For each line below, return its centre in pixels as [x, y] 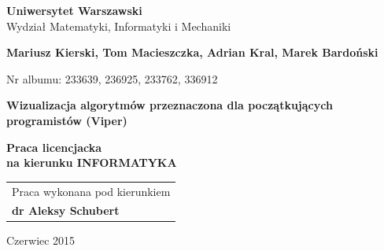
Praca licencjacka [54, 147]
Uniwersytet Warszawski [74, 10]
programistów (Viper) [67, 120]
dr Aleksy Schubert [66, 210]
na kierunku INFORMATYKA [92, 162]
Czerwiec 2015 [41, 240]
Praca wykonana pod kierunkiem [91, 191]
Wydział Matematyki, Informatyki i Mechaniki [119, 26]
